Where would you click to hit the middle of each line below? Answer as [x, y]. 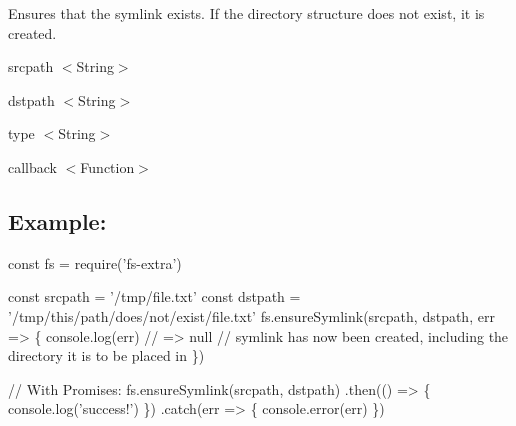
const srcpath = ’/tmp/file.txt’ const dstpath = [154, 296]
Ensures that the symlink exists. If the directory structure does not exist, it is [246, 13]
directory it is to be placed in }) [106, 355]
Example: [57, 220]
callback [32, 166]
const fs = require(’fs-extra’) [95, 262]
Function [107, 166]
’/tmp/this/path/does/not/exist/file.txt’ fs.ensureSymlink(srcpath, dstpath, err [251, 315]
